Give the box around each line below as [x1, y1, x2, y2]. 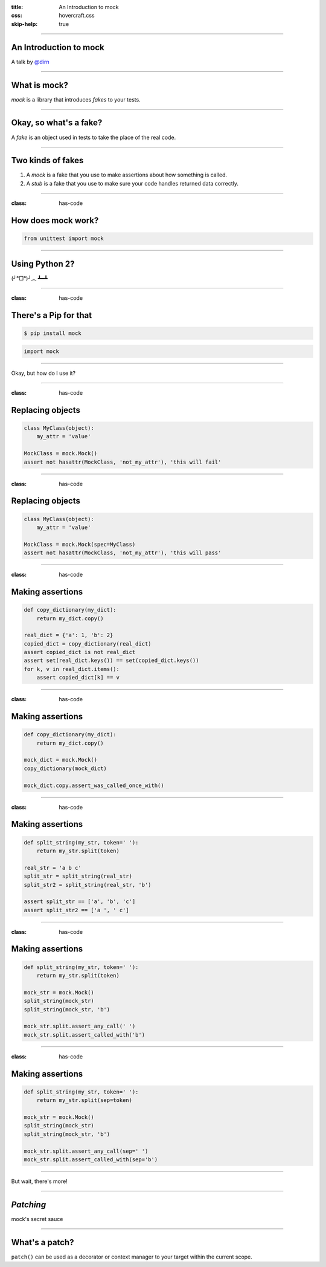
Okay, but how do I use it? [11, 369, 75, 377]
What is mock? [11, 80, 69, 90]
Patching [11, 1199, 46, 1210]
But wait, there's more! [11, 1178, 68, 1185]
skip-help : [11, 20, 38, 27]
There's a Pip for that [11, 310, 92, 320]
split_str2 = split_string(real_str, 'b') [24, 881, 152, 888]
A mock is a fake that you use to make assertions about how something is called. [26, 171, 228, 178]
